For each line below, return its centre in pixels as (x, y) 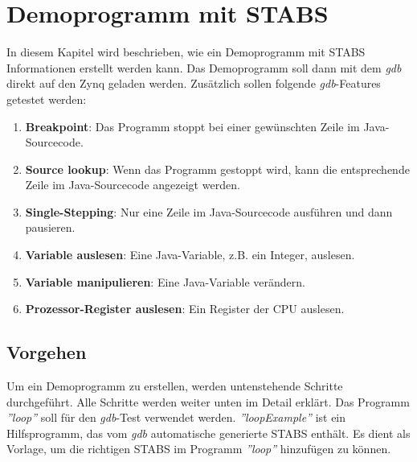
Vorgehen (47, 352)
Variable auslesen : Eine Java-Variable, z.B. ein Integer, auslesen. (190, 255)
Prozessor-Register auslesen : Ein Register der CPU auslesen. (185, 309)
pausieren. (50, 227)
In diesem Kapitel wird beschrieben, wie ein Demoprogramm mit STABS (186, 52)
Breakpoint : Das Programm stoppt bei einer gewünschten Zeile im (192, 126)
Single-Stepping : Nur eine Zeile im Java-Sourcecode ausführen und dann (209, 211)
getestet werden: (47, 99)
